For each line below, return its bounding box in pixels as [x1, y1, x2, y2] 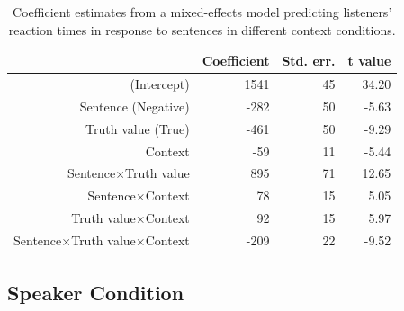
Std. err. [282, 51, 336, 70]
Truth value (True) [85, 119, 190, 138]
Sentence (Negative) [79, 96, 190, 115]
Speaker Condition [7, 279, 184, 307]
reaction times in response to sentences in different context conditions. [8, 20, 396, 39]
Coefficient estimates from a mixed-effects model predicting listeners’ [13, 3, 392, 21]
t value [347, 51, 391, 70]
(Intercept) [130, 75, 190, 93]
